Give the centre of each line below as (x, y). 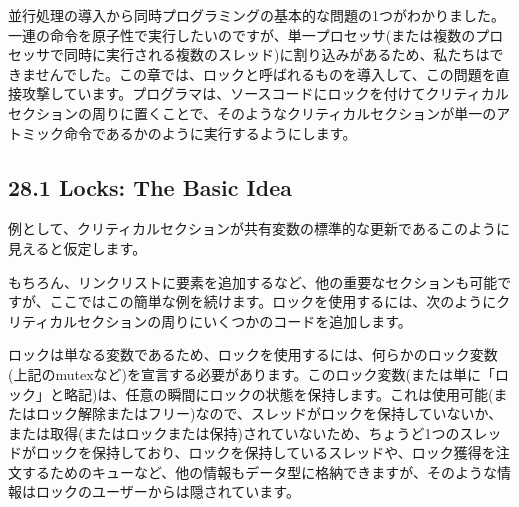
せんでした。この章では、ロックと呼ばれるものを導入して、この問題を (265, 73)
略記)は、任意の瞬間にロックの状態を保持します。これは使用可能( (278, 393)
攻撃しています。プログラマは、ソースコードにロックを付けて (223, 93)
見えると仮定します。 (77, 247)
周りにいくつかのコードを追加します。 (286, 320)
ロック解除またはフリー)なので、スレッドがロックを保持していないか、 (269, 413)
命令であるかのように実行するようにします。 (210, 132)
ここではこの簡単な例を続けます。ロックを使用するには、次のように (273, 301)
